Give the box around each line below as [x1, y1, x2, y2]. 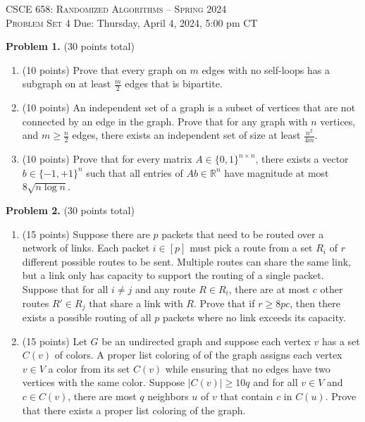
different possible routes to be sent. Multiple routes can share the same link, [22, 254, 351, 268]
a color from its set [48, 361, 130, 376]
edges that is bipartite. [125, 76, 223, 91]
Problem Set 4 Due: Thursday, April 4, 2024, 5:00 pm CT [6, 15, 258, 30]
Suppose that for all [22, 281, 109, 296]
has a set [321, 333, 360, 348]
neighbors [147, 388, 189, 403]
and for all [253, 375, 298, 390]
